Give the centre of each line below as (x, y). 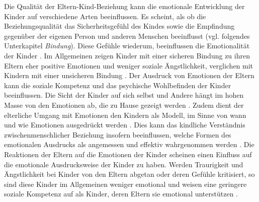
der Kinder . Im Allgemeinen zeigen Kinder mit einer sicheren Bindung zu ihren (127, 55)
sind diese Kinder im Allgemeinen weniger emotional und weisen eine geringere (125, 184)
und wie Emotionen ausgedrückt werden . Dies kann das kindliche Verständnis (125, 125)
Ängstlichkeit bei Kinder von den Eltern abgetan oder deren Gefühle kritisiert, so (129, 174)
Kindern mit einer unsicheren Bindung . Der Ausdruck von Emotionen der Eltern (129, 75)
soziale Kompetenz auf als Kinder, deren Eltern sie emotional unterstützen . (121, 194)
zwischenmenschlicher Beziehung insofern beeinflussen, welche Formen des (118, 134)
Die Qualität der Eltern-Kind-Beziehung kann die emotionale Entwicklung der (124, 6)
